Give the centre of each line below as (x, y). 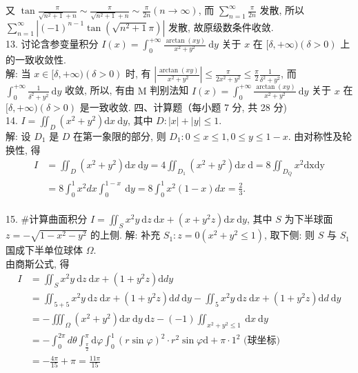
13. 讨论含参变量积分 (52, 44)
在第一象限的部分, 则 (120, 135)
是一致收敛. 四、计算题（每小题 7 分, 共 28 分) (183, 107)
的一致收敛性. (36, 59)
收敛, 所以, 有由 (100, 90)
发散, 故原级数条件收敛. (221, 27)
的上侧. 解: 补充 (126, 235)
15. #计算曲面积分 (47, 219)
